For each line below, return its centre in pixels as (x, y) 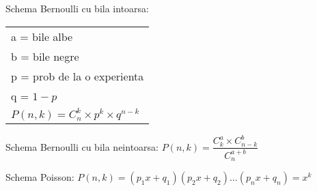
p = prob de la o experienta (78, 76)
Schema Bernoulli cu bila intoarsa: (77, 8)
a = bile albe (42, 36)
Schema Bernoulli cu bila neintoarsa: (82, 146)
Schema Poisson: (40, 176)
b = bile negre (45, 56)
